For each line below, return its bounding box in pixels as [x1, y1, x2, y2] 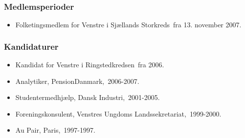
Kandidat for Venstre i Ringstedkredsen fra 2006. [15, 59, 164, 70]
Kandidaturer [4, 40, 59, 52]
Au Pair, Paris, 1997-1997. [15, 125, 95, 135]
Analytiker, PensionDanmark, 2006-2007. [15, 76, 139, 86]
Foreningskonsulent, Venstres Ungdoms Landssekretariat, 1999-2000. [15, 108, 222, 118]
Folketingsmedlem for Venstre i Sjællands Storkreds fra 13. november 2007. [15, 20, 242, 30]
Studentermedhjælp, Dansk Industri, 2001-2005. [15, 92, 160, 102]
